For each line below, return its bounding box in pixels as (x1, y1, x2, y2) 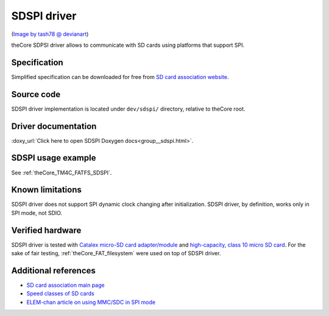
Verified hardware (11, 225, 82, 235)
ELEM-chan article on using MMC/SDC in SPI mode (26, 298, 155, 306)
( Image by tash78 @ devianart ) (11, 30, 89, 38)
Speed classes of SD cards (26, 290, 94, 297)
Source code (11, 89, 61, 100)
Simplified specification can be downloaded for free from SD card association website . (11, 73, 229, 80)
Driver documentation (11, 121, 97, 131)
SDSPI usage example (11, 153, 96, 163)
